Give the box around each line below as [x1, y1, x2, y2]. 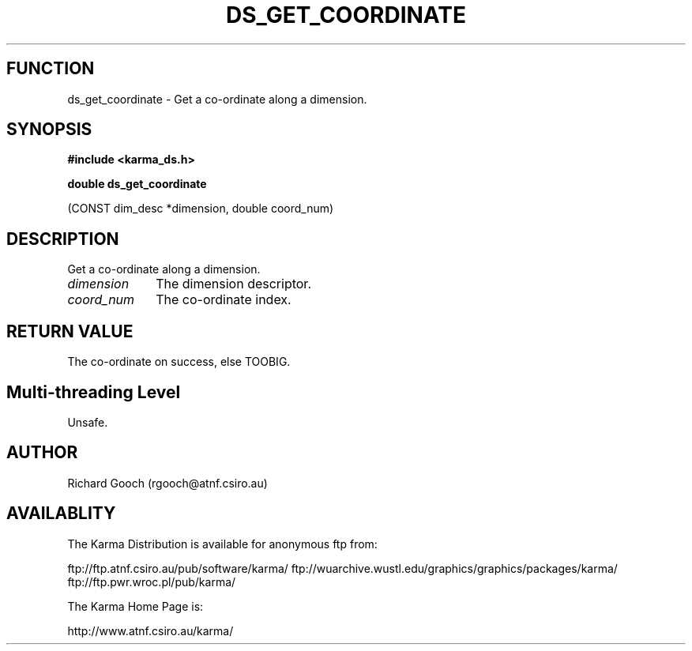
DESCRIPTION [6, 228, 119, 249]
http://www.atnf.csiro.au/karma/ [67, 623, 234, 638]
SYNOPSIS [6, 119, 92, 140]
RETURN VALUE [6, 321, 134, 341]
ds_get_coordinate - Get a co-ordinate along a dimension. [67, 92, 367, 106]
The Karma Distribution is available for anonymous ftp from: [67, 536, 378, 551]
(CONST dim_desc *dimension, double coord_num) [67, 201, 334, 216]
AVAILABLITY [6, 503, 116, 524]
